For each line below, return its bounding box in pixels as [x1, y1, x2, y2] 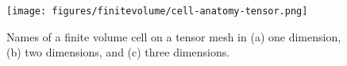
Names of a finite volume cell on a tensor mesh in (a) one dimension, [6, 28, 341, 45]
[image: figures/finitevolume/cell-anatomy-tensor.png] [6, 6, 308, 17]
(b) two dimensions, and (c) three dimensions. [6, 44, 230, 60]
